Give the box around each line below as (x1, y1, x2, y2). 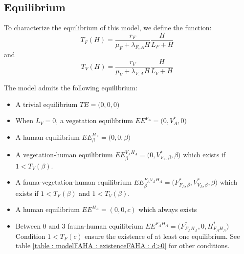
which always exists (138, 204, 197, 214)
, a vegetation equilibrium (56, 115, 133, 126)
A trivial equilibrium (15, 99, 78, 109)
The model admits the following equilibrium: (4, 83, 138, 93)
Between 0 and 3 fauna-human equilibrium (15, 220, 143, 231)
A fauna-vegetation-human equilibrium (15, 177, 132, 187)
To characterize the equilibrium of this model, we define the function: (4, 22, 212, 33)
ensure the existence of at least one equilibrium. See (85, 231, 240, 241)
